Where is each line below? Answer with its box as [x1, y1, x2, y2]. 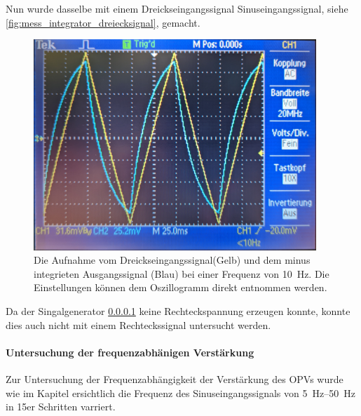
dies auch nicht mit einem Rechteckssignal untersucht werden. [6, 317, 271, 332]
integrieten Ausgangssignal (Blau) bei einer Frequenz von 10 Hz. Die [34, 266, 329, 281]
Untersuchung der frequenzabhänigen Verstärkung [6, 344, 254, 359]
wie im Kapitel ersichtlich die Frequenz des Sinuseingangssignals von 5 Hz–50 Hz [6, 385, 355, 400]
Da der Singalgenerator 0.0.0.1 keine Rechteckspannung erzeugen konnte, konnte [6, 304, 350, 318]
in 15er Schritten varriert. [6, 399, 116, 414]
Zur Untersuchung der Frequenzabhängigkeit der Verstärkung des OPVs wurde [6, 372, 343, 387]
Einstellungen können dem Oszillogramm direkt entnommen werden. [34, 280, 327, 295]
